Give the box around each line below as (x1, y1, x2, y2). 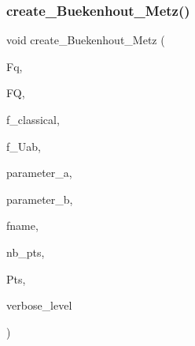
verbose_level (6, 297, 72, 314)
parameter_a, (6, 164, 72, 181)
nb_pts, (6, 243, 45, 260)
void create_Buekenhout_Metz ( (6, 32, 165, 48)
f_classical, (6, 111, 60, 127)
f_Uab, (6, 137, 41, 154)
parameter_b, (6, 190, 73, 207)
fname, (6, 217, 39, 234)
